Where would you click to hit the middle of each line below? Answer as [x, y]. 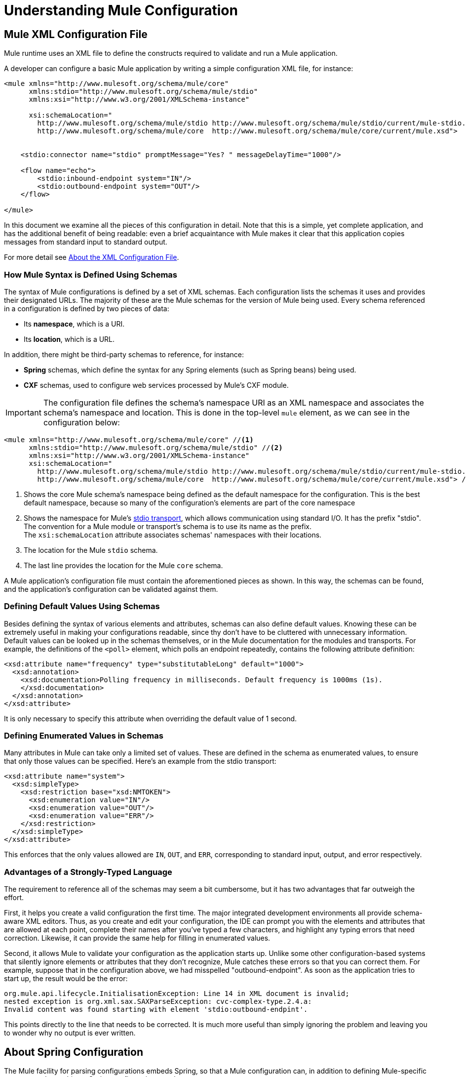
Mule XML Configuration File [76, 34]
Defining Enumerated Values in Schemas [84, 736]
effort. [14, 898]
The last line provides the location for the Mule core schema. [123, 565]
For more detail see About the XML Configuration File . [92, 257]
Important [23, 412]
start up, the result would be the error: [66, 979]
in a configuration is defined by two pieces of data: [87, 308]
